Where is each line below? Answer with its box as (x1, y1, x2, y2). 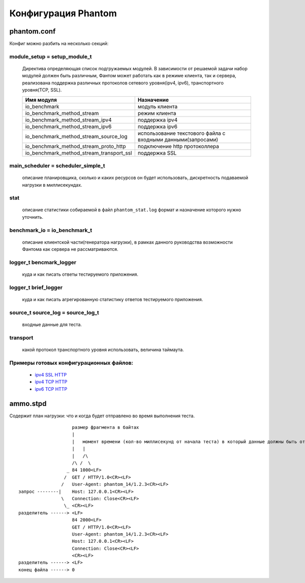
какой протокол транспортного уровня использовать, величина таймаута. (22, 346, 184, 353)
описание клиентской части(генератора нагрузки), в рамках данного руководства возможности (22, 239, 233, 245)
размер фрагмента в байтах (72, 425, 139, 430)
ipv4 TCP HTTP (35, 379, 68, 385)
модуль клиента (137, 103, 178, 110)
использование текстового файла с (137, 130, 226, 137)
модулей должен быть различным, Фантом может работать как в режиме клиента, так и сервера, (22, 73, 236, 79)
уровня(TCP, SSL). (22, 87, 62, 93)
